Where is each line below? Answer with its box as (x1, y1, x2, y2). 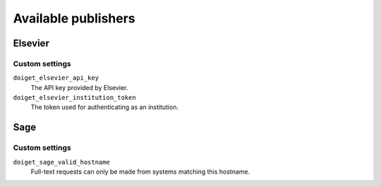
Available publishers (13, 11, 135, 26)
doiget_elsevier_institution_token (13, 93, 137, 102)
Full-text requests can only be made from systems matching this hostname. (30, 167, 250, 176)
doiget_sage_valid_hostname (13, 158, 111, 166)
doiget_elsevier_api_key (13, 74, 99, 82)
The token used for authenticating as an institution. (30, 103, 179, 112)
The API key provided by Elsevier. (30, 83, 128, 91)
